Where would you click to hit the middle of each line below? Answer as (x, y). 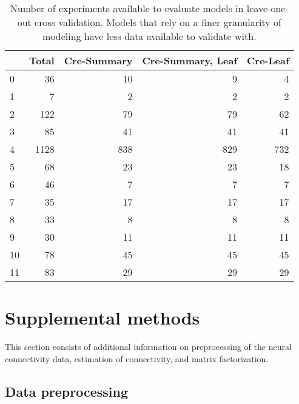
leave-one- (267, 8)
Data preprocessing (67, 391)
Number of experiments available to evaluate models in (127, 8)
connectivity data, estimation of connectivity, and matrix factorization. (137, 358)
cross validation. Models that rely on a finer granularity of (158, 22)
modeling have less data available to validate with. (149, 36)
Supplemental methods (102, 318)
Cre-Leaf (268, 60)
